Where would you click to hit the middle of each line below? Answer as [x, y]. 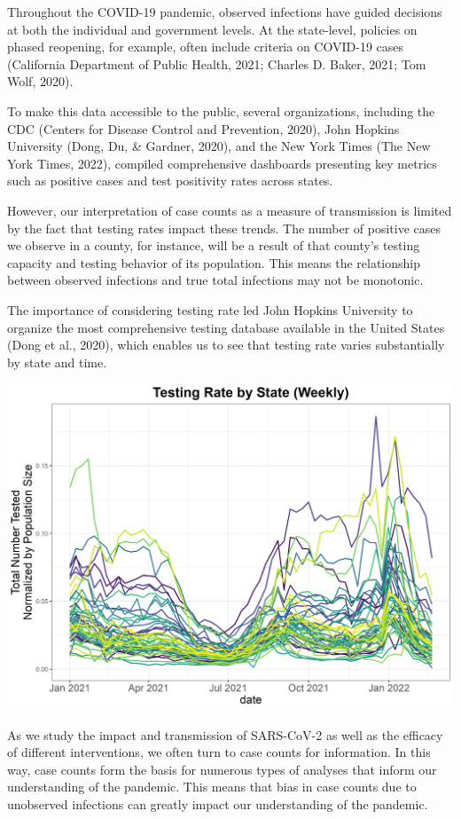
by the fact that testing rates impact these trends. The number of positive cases [224, 228]
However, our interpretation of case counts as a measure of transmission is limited [230, 210]
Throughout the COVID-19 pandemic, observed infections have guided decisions [225, 12]
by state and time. [57, 362]
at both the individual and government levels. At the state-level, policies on [212, 29]
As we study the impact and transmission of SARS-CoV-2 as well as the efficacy [225, 734]
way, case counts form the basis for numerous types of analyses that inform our [222, 769]
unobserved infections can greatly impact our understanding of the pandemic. [218, 803]
